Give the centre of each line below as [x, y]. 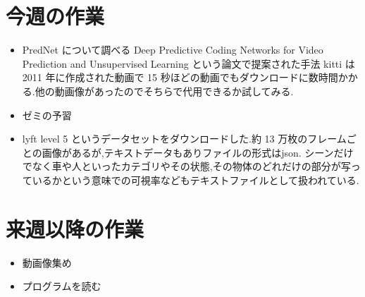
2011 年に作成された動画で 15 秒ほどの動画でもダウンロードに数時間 [180, 77]
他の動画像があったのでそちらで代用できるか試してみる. [164, 91]
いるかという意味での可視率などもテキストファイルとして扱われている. [196, 180]
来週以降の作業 [75, 228]
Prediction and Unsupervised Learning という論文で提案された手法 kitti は [188, 63]
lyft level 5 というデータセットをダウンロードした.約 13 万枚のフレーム [184, 139]
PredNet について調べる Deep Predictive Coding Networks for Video [173, 50]
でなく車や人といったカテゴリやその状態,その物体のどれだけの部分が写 [186, 166]
